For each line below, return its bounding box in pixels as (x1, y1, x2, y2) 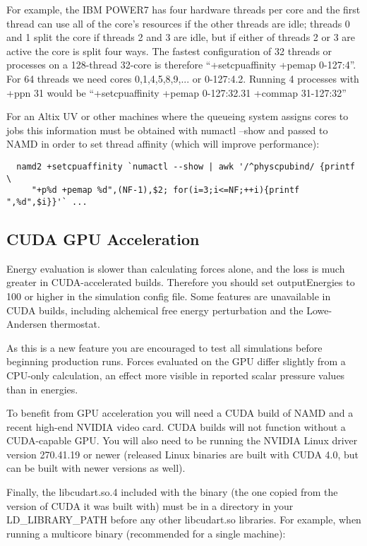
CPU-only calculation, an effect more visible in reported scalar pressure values (6, 367, 345, 382)
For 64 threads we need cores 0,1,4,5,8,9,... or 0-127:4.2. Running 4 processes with (6, 71, 359, 85)
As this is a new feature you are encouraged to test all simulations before (6, 340, 323, 355)
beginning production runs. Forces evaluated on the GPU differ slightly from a (6, 354, 346, 369)
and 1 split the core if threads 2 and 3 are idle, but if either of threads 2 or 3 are (6, 30, 356, 44)
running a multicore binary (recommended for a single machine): (6, 526, 286, 540)
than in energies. (6, 381, 78, 396)
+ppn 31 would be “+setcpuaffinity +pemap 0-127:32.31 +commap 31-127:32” (6, 85, 347, 100)
